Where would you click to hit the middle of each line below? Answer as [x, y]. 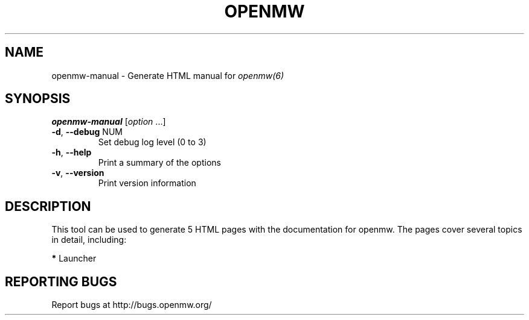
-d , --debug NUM [87, 132]
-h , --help [72, 152]
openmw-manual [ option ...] [109, 122]
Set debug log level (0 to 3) [152, 142]
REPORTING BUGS [61, 281]
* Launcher [74, 259]
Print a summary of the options [159, 163]
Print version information [147, 183]
